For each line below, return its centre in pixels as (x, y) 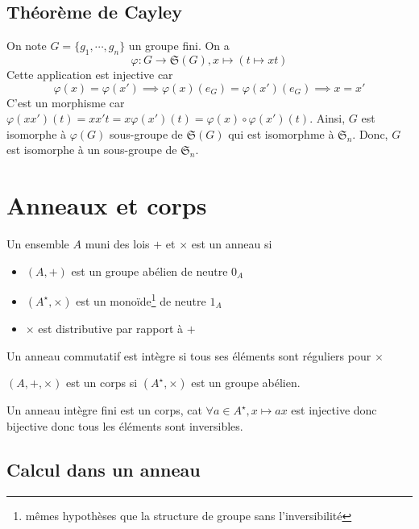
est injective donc (334, 410)
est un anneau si (232, 244)
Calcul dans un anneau (104, 469)
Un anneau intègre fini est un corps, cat (104, 410)
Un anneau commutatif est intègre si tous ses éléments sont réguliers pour (189, 355)
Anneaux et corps (107, 205)
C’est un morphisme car (66, 102)
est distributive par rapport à (110, 328)
